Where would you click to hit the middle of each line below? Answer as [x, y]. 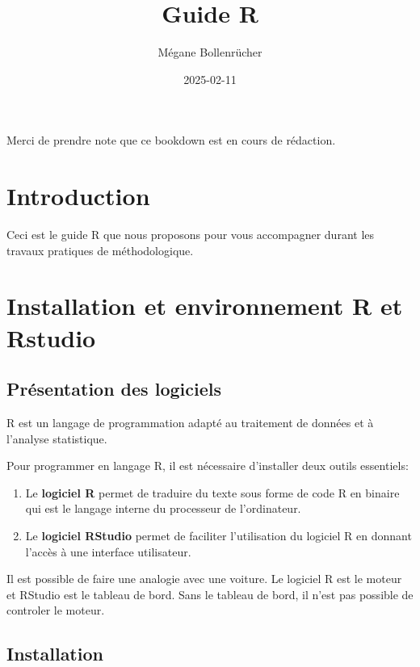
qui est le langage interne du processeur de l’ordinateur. [163, 508]
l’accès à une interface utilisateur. [108, 551]
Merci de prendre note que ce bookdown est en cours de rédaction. [171, 140]
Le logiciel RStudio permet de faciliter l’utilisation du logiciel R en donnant [218, 535]
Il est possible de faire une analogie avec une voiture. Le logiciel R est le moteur [204, 579]
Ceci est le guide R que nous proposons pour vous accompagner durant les [191, 235]
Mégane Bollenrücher [210, 52]
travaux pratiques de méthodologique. [100, 250]
